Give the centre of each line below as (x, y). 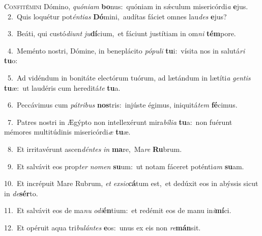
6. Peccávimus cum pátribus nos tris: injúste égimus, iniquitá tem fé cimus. (122, 105)
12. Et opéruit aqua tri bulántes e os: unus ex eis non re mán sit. (103, 227)
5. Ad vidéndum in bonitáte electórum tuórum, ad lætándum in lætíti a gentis (129, 77)
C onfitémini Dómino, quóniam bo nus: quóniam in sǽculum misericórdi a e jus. (126, 6)
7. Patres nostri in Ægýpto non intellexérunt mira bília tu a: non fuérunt (120, 122)
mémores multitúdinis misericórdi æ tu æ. (67, 132)
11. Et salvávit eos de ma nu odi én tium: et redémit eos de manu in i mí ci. (118, 210)
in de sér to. (21, 193)
